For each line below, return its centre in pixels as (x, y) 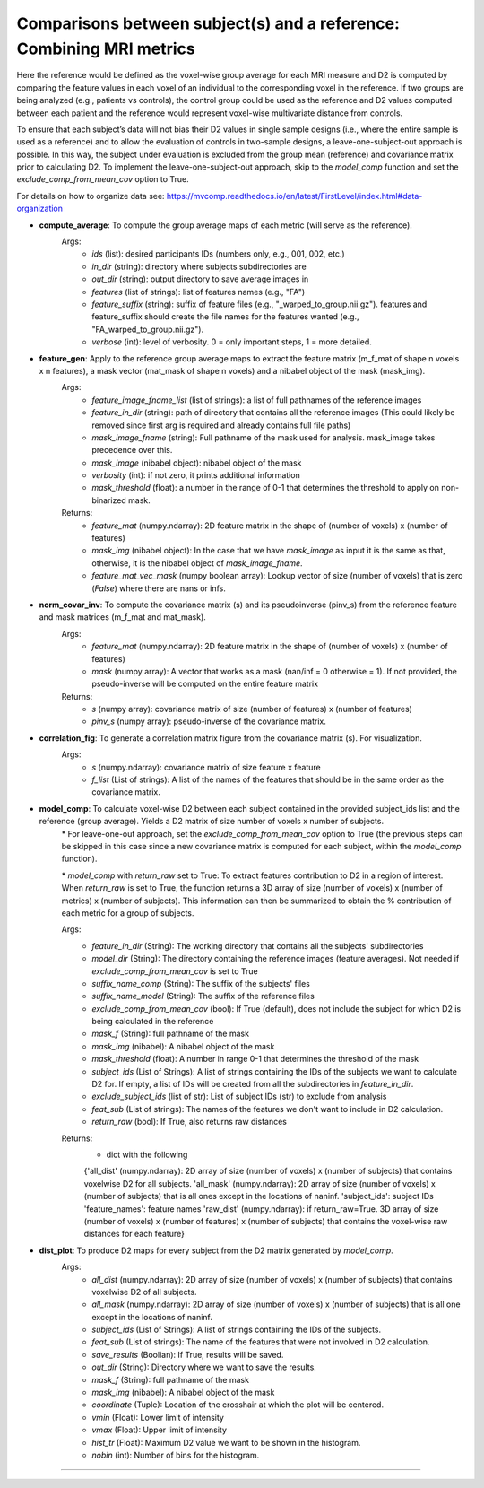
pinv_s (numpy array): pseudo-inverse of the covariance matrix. (209, 721)
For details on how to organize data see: (91, 196)
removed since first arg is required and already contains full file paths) (221, 425)
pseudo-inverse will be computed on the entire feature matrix (205, 684)
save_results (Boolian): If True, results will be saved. (188, 1354)
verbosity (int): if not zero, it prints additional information (196, 475)
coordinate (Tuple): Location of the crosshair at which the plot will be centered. (238, 1405)
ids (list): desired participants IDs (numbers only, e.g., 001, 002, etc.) (218, 254)
